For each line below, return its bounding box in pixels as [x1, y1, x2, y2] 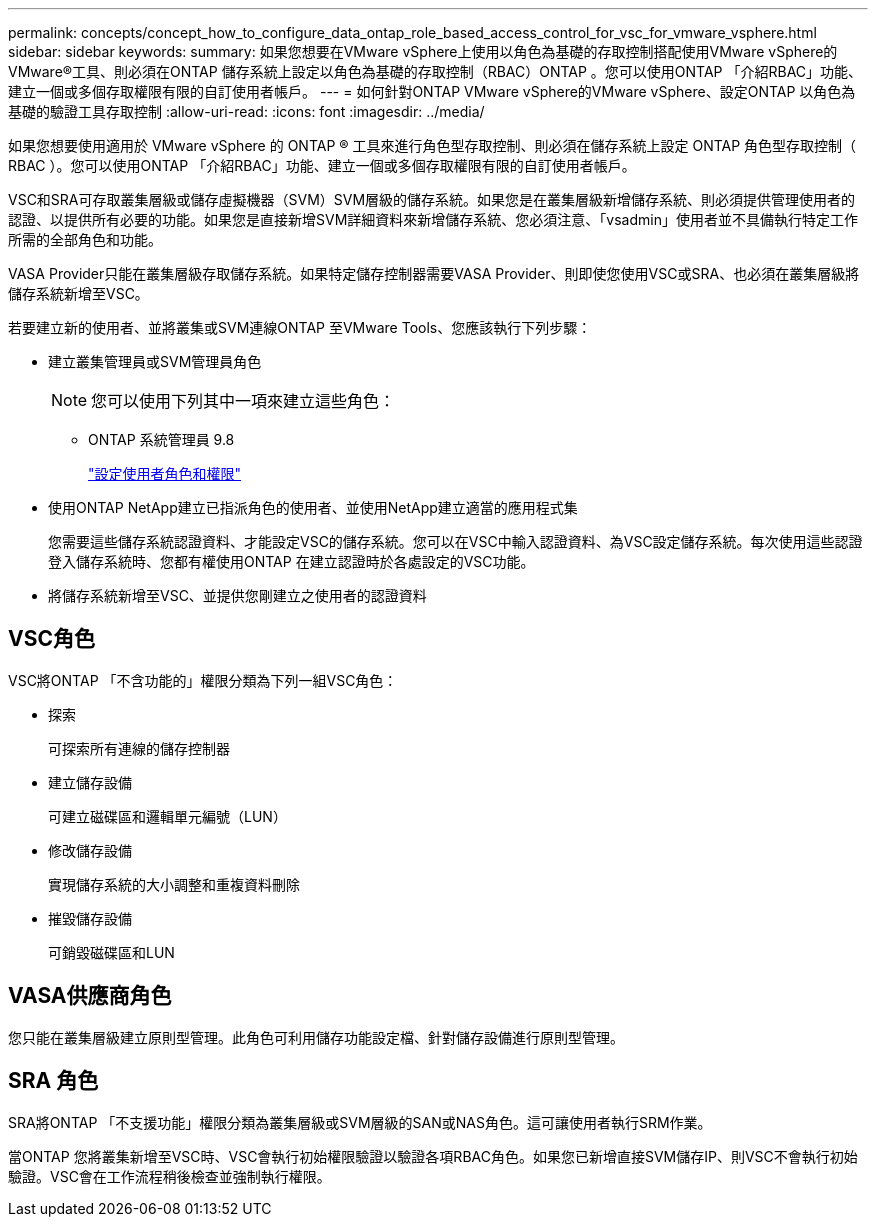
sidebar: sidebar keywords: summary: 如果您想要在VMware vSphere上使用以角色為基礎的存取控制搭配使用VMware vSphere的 [8, 43, 838, 60]
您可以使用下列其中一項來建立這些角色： [91, 391, 396, 411]
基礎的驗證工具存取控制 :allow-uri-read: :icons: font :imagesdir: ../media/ [8, 103, 485, 120]
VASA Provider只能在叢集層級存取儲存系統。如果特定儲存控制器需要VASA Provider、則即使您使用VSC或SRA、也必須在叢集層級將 [8, 265, 860, 282]
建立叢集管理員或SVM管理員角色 [48, 353, 262, 370]
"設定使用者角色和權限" [88, 465, 242, 482]
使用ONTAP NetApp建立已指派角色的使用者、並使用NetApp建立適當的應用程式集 [48, 499, 578, 516]
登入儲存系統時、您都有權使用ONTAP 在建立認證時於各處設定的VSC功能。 [48, 553, 535, 570]
